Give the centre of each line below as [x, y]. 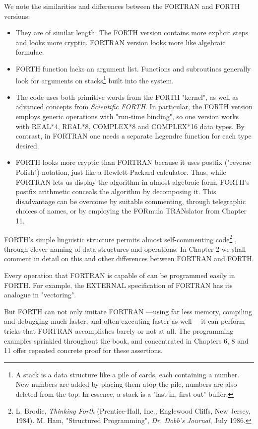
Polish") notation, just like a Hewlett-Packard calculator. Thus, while [121, 172]
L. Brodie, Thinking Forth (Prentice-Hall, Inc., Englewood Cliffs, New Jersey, [133, 410]
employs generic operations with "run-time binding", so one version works [127, 116]
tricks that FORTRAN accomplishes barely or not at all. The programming [119, 330]
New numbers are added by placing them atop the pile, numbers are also [126, 384]
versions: [17, 16]
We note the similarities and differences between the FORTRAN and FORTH [122, 6]
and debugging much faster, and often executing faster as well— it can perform [125, 321]
